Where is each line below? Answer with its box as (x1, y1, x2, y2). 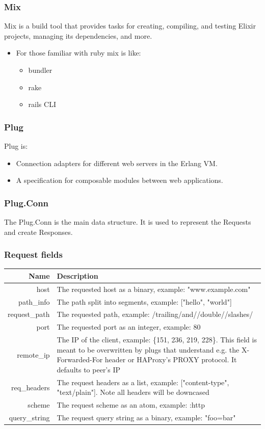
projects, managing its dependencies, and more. (4, 30, 152, 41)
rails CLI (28, 99, 56, 110)
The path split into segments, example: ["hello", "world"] (57, 296, 232, 307)
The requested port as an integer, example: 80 (57, 321, 201, 332)
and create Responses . (4, 226, 73, 237)
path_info (18, 296, 50, 307)
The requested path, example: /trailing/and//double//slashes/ (57, 309, 253, 319)
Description (57, 270, 98, 281)
